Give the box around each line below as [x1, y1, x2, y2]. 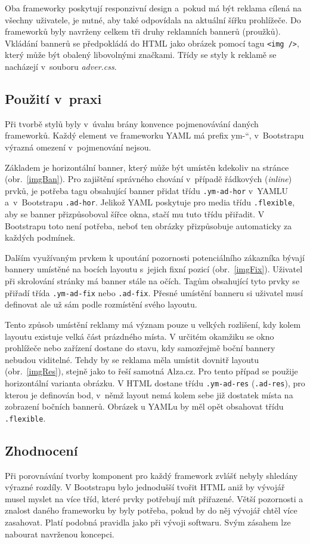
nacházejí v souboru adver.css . [5, 60, 117, 73]
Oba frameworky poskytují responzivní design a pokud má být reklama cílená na [5, 2, 302, 14]
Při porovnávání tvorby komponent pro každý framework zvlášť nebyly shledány [5, 469, 298, 481]
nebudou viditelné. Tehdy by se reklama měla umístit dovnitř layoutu [5, 353, 259, 365]
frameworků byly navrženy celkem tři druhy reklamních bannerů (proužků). [5, 25, 281, 38]
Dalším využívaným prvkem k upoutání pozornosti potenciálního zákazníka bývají [5, 251, 305, 263]
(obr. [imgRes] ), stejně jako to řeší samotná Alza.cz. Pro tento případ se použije [5, 365, 298, 377]
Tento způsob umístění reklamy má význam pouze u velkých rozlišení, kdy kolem [5, 318, 301, 330]
